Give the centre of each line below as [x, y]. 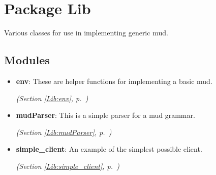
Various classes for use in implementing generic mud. [86, 33]
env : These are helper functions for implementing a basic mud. [114, 81]
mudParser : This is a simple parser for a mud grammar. [105, 115]
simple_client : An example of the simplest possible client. [109, 149]
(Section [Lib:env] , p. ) [52, 98]
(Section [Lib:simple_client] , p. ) [68, 166]
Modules [27, 60]
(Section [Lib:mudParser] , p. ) [64, 132]
